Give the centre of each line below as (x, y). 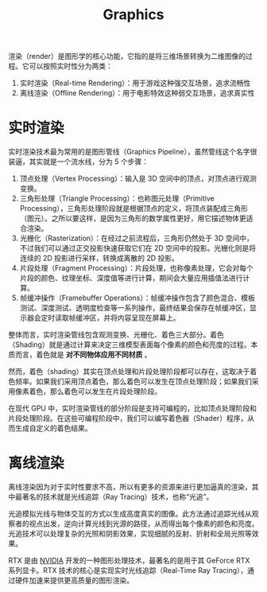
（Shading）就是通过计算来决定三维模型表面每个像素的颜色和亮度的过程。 (130, 345)
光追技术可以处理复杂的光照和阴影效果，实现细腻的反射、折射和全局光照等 (130, 534)
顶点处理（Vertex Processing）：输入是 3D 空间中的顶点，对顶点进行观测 (138, 179)
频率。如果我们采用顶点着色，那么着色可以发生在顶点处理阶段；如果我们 (133, 382)
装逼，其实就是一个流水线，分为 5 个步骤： (79, 162)
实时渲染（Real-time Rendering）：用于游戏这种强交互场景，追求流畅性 (135, 83)
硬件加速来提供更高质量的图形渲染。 (74, 580)
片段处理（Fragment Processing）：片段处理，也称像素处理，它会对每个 (137, 268)
